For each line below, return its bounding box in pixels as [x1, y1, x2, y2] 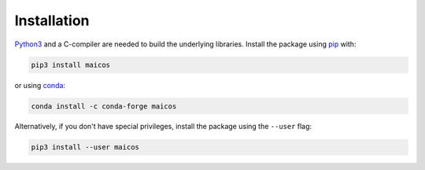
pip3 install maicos [31, 60, 110, 69]
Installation [14, 12, 90, 29]
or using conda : [14, 80, 66, 90]
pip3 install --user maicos [31, 142, 139, 152]
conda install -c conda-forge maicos [31, 102, 177, 110]
